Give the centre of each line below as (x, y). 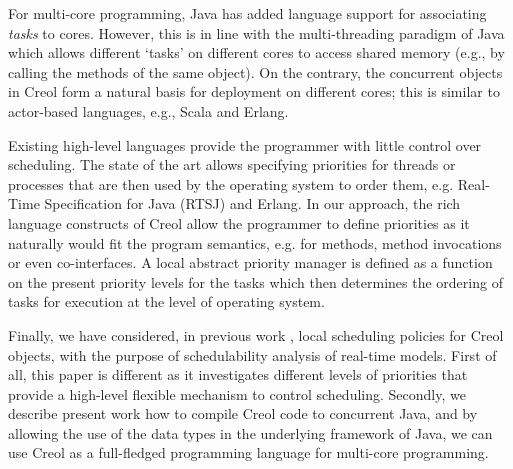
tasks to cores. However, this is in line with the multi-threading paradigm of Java (256, 32)
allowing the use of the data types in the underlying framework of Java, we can (250, 432)
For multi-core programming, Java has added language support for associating (247, 13)
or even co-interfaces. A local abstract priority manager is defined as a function (250, 262)
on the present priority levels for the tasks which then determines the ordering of (255, 281)
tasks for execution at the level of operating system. (166, 301)
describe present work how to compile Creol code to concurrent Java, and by (243, 413)
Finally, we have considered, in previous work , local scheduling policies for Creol (256, 334)
